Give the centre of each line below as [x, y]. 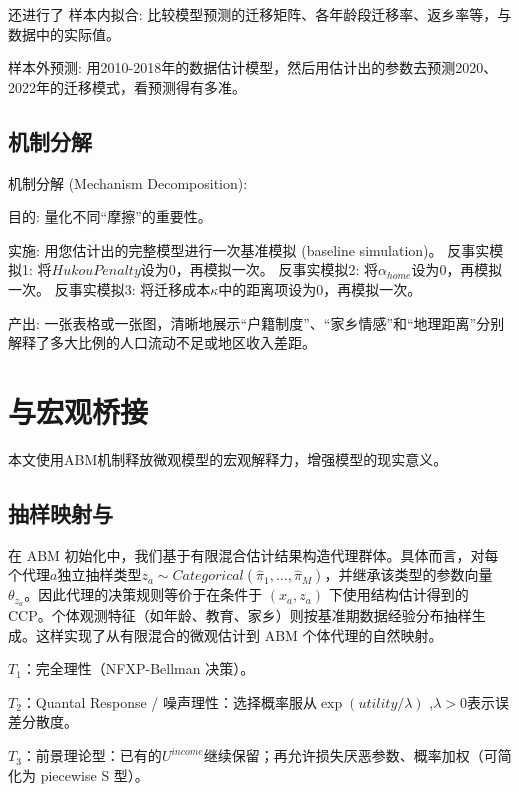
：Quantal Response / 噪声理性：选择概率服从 [169, 701]
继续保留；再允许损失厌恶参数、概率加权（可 [350, 755]
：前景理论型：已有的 [91, 755]
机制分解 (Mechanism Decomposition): [128, 182]
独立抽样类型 [99, 574]
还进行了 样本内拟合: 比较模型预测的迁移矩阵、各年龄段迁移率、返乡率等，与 [260, 14]
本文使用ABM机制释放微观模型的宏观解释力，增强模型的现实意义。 [228, 458]
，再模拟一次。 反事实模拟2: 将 [277, 269]
